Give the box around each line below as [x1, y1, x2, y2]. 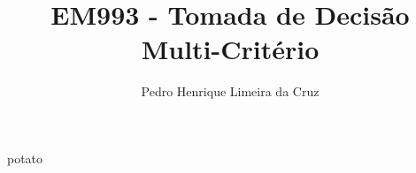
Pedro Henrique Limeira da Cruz [141, 82, 320, 101]
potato [7, 148, 43, 167]
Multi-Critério [141, 31, 320, 67]
